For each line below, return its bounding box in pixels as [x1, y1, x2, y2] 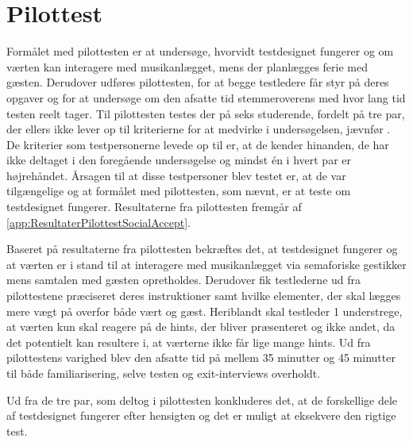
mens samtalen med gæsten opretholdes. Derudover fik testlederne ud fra [6, 271, 361, 288]
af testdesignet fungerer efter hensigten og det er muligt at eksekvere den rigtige [6, 407, 396, 424]
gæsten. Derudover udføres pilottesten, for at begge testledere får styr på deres [6, 74, 389, 90]
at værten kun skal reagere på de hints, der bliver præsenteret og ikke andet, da [6, 318, 396, 335]
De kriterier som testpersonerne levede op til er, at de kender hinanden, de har [6, 136, 389, 152]
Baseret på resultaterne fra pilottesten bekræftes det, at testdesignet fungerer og [6, 240, 398, 257]
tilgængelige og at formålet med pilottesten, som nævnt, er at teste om [6, 183, 351, 199]
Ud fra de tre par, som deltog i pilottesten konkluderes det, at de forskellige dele [6, 391, 398, 408]
